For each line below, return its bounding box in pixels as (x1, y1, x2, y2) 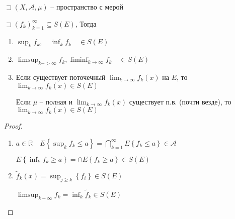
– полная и (39, 96, 73, 106)
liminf (70, 56, 88, 64)
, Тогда (75, 18, 97, 29)
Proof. (4, 121, 23, 131)
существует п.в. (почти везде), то (129, 96, 231, 106)
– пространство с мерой (50, 2, 123, 12)
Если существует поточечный (16, 71, 106, 82)
